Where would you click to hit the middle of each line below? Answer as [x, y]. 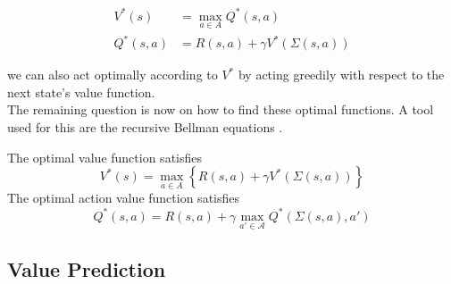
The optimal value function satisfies [105, 157]
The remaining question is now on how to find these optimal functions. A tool [221, 109]
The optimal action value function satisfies [124, 198]
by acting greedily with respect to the [341, 75]
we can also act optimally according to [113, 75]
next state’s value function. [81, 92]
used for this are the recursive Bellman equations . [145, 127]
